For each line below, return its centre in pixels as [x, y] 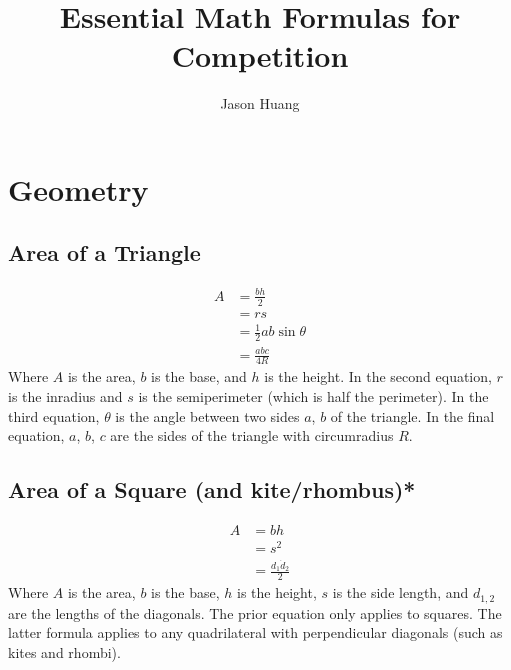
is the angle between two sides [207, 415]
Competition [260, 55]
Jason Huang [260, 103]
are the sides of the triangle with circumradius [252, 435]
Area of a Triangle [104, 252]
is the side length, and [400, 592]
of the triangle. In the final [412, 415]
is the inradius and [65, 396]
